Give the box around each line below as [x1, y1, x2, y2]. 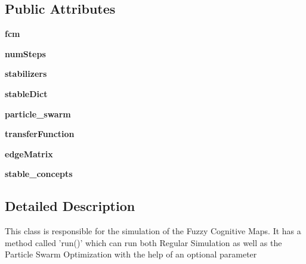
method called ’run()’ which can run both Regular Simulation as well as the [5, 236, 282, 249]
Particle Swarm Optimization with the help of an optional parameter [5, 248, 257, 260]
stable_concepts [5, 167, 73, 180]
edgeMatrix [5, 147, 53, 160]
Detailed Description [5, 197, 135, 215]
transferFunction [5, 128, 75, 140]
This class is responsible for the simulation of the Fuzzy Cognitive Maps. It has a [5, 225, 301, 237]
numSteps [5, 47, 46, 60]
